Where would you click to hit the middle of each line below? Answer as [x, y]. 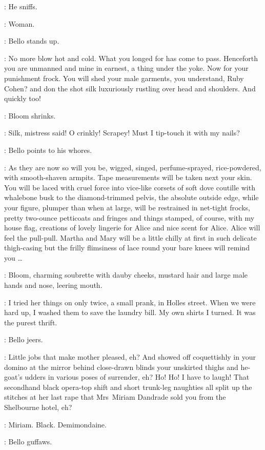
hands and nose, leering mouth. [53, 285]
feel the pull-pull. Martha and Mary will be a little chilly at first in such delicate [130, 237]
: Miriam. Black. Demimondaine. [55, 424]
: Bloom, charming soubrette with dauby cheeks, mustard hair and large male [126, 275]
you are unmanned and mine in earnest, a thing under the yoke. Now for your [126, 68]
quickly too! [23, 98]
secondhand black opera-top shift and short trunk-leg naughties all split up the [128, 387]
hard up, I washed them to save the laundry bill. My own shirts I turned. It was [130, 312]
